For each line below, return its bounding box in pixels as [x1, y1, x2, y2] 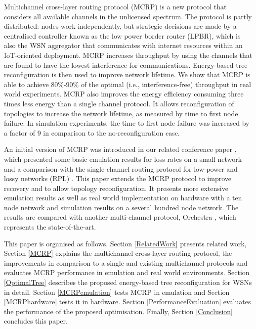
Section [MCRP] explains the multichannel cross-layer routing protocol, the [4, 248, 232, 258]
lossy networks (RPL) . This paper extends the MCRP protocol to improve [4, 173, 232, 184]
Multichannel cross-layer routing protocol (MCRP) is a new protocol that [4, 1, 227, 11]
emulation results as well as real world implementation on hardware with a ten [4, 192, 242, 203]
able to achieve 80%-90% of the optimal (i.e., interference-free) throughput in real [4, 79, 251, 89]
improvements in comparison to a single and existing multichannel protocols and [4, 257, 248, 268]
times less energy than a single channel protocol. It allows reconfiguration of [4, 98, 234, 108]
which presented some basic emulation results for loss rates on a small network [4, 153, 242, 164]
